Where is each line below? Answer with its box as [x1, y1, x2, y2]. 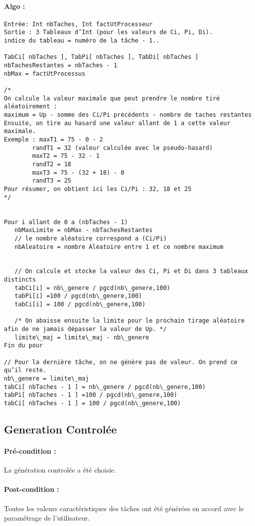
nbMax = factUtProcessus [4, 70, 85, 77]
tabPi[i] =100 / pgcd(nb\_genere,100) [14, 292, 142, 300]
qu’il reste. [4, 367, 46, 374]
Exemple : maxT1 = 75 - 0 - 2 [4, 136, 103, 143]
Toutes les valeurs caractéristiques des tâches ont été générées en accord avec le [4, 503, 244, 513]
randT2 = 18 [32, 160, 72, 168]
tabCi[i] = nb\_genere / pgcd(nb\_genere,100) [14, 284, 170, 291]
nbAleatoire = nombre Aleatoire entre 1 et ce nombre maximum [14, 243, 223, 250]
